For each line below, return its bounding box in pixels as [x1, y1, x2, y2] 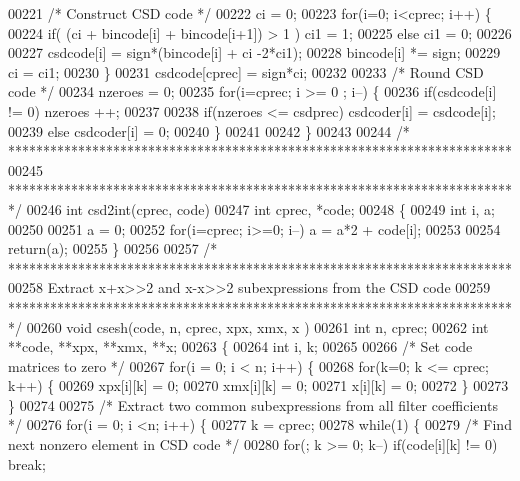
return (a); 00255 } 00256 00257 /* [8, 238, 218, 259]
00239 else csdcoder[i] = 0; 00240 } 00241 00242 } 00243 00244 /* [8, 120, 410, 141]
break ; [8, 453, 46, 474]
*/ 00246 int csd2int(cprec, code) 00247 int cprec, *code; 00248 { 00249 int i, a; [8, 198, 496, 219]
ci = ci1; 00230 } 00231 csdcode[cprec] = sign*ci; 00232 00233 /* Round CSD [8, 61, 484, 82]
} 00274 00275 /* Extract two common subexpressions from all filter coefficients [8, 394, 498, 415]
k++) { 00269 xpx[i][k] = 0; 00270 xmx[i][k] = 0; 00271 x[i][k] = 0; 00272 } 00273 [8, 375, 509, 396]
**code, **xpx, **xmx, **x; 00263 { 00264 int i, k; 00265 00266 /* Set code [8, 336, 473, 357]
